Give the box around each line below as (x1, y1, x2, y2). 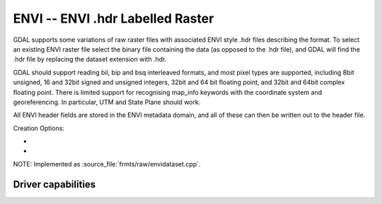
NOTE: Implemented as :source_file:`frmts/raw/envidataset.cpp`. (13, 159, 201, 168)
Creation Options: (13, 124, 65, 132)
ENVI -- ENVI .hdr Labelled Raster (13, 11, 214, 26)
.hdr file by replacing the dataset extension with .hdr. (13, 55, 167, 64)
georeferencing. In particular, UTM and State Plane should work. (13, 98, 201, 106)
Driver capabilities (13, 178, 96, 191)
